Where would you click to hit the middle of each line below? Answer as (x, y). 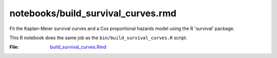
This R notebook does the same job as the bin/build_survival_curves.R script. (98, 38)
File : (14, 47)
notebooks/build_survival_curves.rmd (93, 13)
